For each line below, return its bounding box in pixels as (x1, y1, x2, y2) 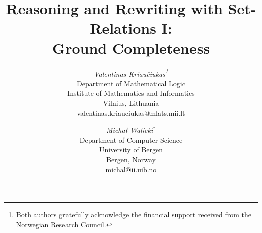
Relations (90, 18, 156, 38)
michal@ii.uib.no (105, 164, 157, 174)
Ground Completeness (52, 37, 210, 58)
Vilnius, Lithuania (103, 97, 159, 108)
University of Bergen (99, 144, 163, 155)
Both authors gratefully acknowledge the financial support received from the (16, 209, 252, 220)
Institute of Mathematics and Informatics (67, 88, 195, 98)
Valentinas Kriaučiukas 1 (94, 67, 168, 79)
